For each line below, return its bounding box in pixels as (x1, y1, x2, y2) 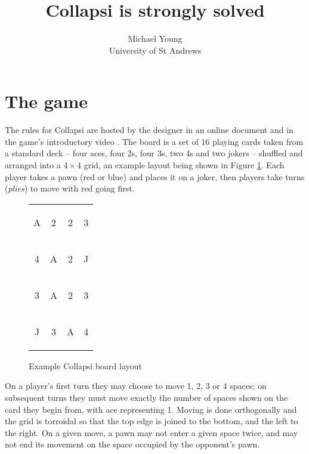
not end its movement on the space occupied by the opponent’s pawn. (5, 438, 260, 450)
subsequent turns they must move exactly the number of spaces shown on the (5, 391, 288, 403)
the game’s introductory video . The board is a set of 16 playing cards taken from (5, 135, 304, 147)
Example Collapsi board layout (29, 359, 142, 372)
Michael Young (128, 32, 183, 45)
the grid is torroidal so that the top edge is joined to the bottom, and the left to (5, 415, 298, 427)
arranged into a (5, 159, 61, 171)
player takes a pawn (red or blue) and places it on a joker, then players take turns (5, 170, 305, 183)
